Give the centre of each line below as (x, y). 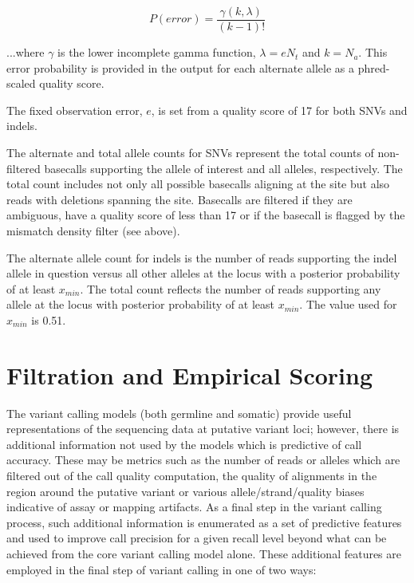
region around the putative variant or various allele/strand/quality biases (185, 491)
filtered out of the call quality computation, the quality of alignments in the (192, 476)
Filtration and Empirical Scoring (190, 374)
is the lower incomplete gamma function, (157, 52)
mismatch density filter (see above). (93, 230)
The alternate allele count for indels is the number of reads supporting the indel (202, 257)
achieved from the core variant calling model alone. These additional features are (204, 554)
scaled (21, 83)
